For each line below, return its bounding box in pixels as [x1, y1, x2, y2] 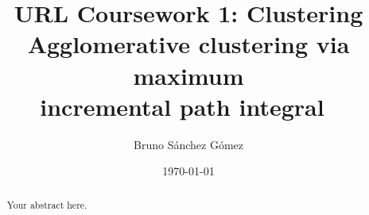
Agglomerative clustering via [27, 28, 350, 60]
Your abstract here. [6, 198, 87, 211]
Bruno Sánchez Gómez [134, 136, 243, 152]
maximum [133, 59, 244, 91]
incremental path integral [40, 90, 324, 122]
